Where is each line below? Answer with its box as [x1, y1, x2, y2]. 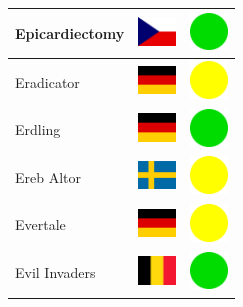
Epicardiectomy [15, 22, 125, 43]
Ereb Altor [15, 166, 82, 187]
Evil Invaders [15, 262, 96, 283]
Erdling [15, 119, 61, 140]
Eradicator [15, 71, 80, 92]
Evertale [15, 214, 66, 235]
